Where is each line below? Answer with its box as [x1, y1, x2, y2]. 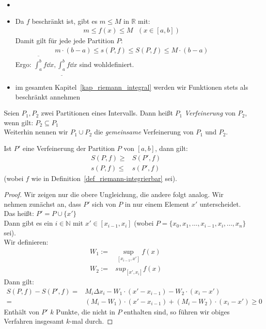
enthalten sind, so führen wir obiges [124, 306, 230, 316]
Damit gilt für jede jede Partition [15, 35, 114, 46]
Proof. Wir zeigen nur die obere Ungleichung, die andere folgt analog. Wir [4, 189, 224, 199]
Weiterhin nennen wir [4, 127, 68, 137]
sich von [92, 198, 116, 209]
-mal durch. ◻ [69, 316, 113, 326]
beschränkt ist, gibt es [31, 16, 97, 26]
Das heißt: [4, 208, 34, 218]
